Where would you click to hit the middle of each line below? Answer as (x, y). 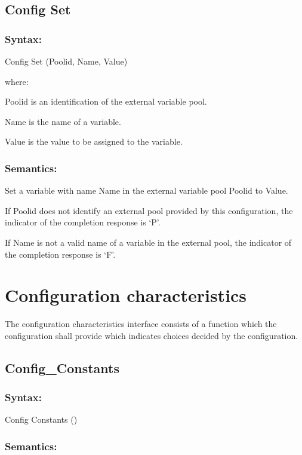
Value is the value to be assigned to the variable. (94, 141)
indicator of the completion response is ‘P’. (83, 222)
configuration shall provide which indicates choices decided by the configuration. (152, 335)
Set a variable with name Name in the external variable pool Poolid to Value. (147, 190)
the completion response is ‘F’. (60, 254)
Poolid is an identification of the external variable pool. (106, 101)
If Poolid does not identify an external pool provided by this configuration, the (149, 210)
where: (17, 81)
